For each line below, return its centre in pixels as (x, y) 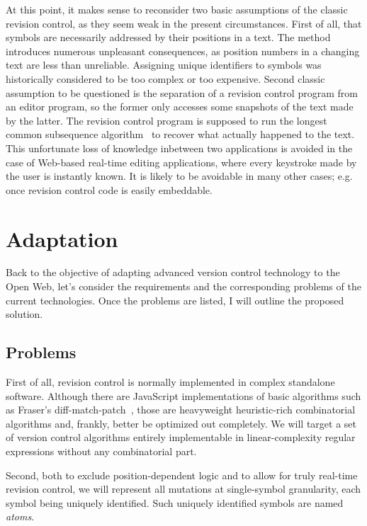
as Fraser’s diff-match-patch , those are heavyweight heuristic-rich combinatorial (181, 410)
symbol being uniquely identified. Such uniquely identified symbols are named (175, 502)
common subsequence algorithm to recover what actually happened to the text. (180, 134)
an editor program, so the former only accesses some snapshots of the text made (180, 107)
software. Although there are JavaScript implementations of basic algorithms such (183, 395)
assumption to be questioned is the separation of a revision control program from (182, 92)
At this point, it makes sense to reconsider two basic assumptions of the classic (177, 9)
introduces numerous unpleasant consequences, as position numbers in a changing (183, 51)
